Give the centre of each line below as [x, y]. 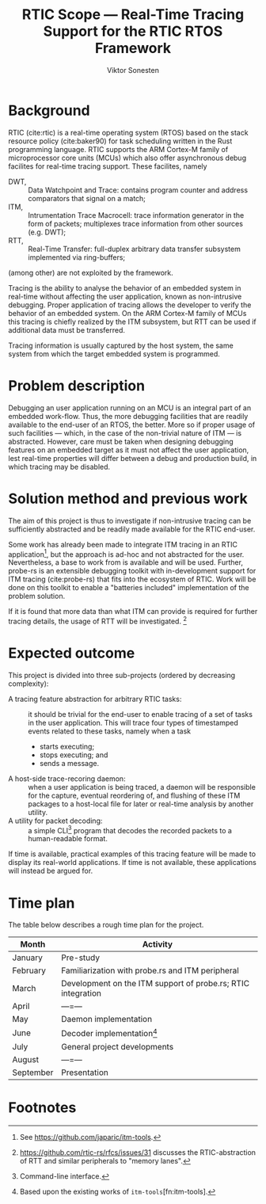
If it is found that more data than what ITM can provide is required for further [133, 612]
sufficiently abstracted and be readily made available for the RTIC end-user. [132, 529]
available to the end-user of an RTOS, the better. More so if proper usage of [132, 425]
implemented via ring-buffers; [77, 257]
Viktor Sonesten [133, 70]
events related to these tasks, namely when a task [110, 731]
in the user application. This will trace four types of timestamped [133, 722]
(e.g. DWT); [47, 232]
